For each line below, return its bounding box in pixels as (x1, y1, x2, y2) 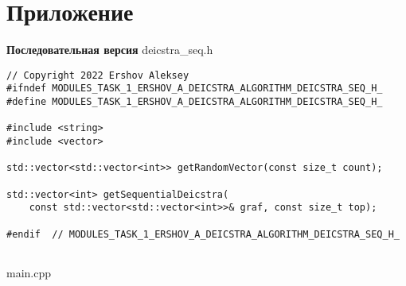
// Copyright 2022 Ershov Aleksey (6, 69, 189, 81)
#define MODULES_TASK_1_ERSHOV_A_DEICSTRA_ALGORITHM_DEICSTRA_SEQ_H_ (6, 96, 383, 108)
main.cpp (6, 264, 52, 280)
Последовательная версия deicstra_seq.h (6, 41, 213, 58)
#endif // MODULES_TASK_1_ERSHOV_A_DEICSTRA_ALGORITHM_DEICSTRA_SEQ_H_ (6, 228, 400, 240)
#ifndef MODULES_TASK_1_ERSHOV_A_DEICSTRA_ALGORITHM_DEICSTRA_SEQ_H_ (6, 83, 383, 95)
